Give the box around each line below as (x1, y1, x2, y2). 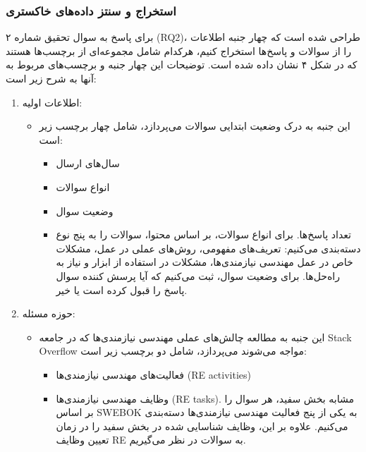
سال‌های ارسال (56, 156, 120, 171)
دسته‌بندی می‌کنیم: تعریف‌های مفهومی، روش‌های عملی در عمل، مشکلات (56, 240, 361, 255)
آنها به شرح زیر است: (6, 71, 97, 85)
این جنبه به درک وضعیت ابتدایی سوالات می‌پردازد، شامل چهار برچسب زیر (39, 118, 350, 133)
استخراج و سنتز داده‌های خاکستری (6, 1, 176, 19)
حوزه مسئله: (22, 306, 75, 321)
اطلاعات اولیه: (22, 94, 83, 109)
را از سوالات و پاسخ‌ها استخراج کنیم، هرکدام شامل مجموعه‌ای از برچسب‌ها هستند (6, 43, 351, 58)
